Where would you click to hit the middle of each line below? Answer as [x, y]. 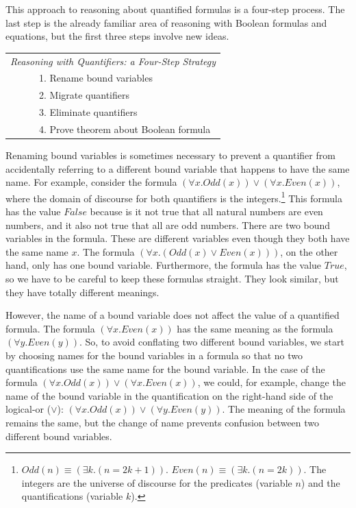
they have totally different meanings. [82, 292]
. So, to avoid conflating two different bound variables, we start [212, 342]
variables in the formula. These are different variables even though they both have [178, 238]
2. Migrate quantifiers [84, 95]
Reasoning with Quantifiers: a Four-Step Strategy [113, 61]
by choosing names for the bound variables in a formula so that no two [154, 355]
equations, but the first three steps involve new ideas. [117, 36]
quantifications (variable [72, 496]
